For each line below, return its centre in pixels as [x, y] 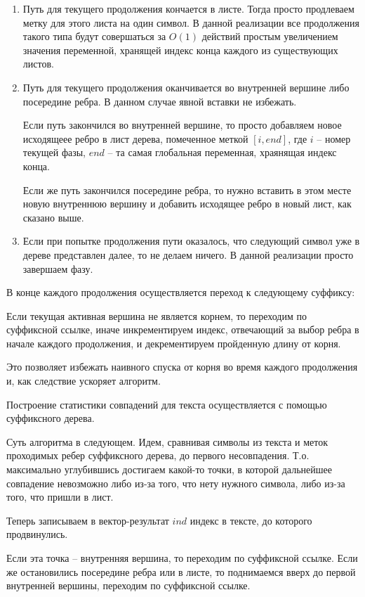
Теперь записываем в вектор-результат [88, 520]
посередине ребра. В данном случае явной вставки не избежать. [160, 101]
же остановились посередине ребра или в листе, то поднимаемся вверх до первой [181, 571]
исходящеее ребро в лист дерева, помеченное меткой [135, 138]
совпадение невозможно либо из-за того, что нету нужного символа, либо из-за [176, 483]
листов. [38, 64]
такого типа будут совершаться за [94, 36]
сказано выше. [53, 217]
